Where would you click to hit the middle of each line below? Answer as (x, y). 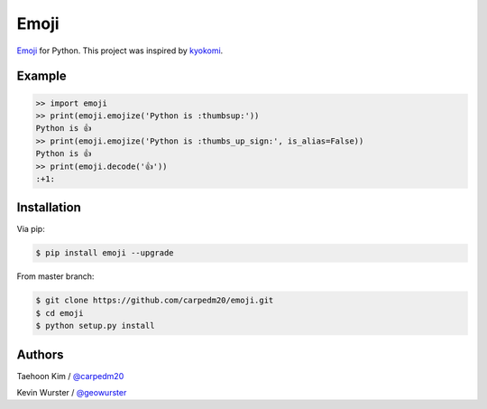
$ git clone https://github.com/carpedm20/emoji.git (155, 301)
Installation (49, 208)
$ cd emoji (60, 313)
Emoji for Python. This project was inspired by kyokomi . (120, 51)
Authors (40, 354)
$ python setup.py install (95, 326)
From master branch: (55, 276)
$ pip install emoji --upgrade (105, 253)
